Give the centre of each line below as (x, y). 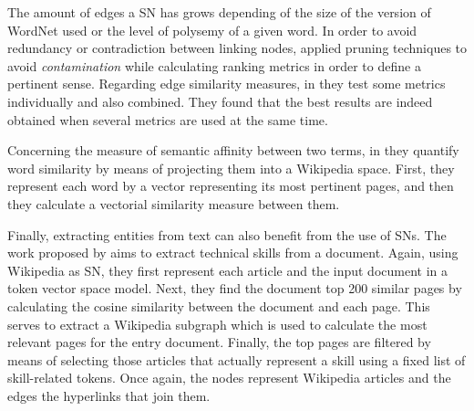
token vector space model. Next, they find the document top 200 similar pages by (235, 288)
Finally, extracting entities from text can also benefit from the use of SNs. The (227, 234)
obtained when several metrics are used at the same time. (168, 119)
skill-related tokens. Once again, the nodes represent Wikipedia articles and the (229, 378)
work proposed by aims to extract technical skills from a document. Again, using (233, 253)
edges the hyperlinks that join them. (109, 395)
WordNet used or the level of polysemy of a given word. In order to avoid (212, 30)
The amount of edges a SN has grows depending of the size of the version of (219, 12)
